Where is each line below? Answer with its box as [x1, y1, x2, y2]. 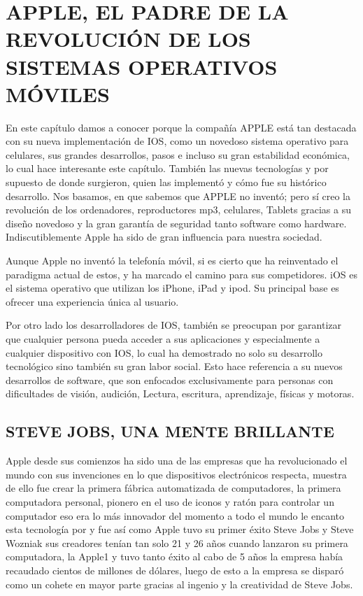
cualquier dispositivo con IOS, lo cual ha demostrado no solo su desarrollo [6, 345, 322, 360]
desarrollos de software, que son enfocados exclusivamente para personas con [6, 372, 334, 387]
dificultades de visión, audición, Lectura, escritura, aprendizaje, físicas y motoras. [6, 386, 355, 401]
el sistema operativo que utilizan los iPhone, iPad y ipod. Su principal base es [6, 281, 339, 295]
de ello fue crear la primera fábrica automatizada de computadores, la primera [6, 481, 341, 495]
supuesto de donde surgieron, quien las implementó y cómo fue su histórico [6, 175, 327, 190]
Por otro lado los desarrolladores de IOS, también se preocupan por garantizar [6, 318, 341, 332]
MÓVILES [6, 79, 110, 108]
